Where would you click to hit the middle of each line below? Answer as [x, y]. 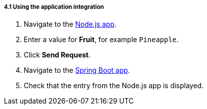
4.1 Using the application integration [54, 7]
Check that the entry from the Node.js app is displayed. [114, 86]
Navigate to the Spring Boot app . [77, 70]
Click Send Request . [57, 55]
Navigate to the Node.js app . [70, 24]
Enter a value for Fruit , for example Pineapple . [101, 40]
